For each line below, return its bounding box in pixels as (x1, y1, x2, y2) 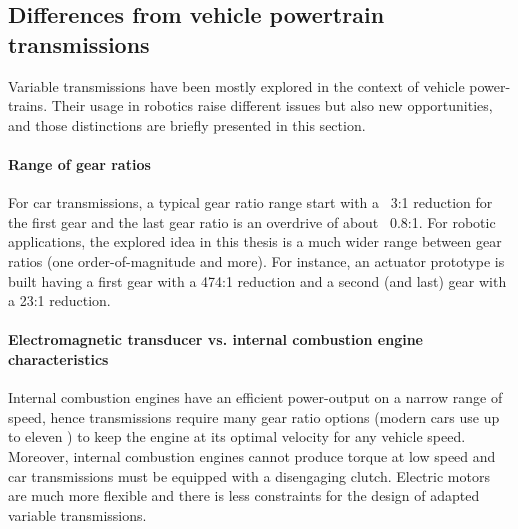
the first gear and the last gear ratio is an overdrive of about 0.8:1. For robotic (8, 211, 496, 232)
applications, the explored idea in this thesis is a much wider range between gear (8, 231, 502, 252)
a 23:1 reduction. (8, 290, 111, 311)
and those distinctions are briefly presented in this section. (8, 114, 366, 135)
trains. (8, 95, 48, 116)
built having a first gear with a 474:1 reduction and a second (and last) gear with (8, 270, 507, 291)
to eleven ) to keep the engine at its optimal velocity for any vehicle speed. (8, 426, 466, 447)
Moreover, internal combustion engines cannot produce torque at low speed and (8, 445, 496, 466)
